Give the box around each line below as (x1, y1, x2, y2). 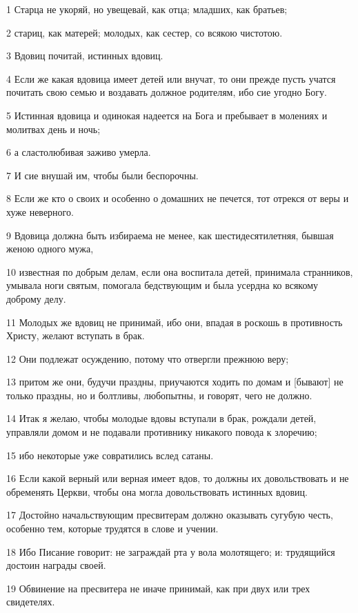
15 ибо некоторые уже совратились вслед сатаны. (6, 448, 214, 462)
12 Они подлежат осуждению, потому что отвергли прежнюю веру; (6, 351, 289, 365)
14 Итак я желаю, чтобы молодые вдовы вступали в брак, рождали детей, (6, 411, 317, 425)
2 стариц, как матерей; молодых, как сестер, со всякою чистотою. (6, 25, 283, 39)
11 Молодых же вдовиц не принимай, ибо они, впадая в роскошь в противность (6, 314, 343, 329)
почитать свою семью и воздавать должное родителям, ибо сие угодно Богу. (6, 85, 327, 99)
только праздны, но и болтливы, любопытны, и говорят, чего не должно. (6, 388, 312, 402)
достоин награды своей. (6, 558, 106, 572)
